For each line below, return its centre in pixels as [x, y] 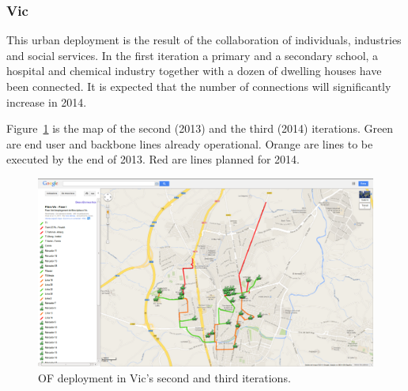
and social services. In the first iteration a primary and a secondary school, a [193, 55]
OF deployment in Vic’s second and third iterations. [164, 377]
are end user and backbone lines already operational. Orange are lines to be [190, 143]
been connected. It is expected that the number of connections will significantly [199, 86]
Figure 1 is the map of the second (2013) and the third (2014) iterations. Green [200, 128]
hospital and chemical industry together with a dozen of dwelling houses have [194, 71]
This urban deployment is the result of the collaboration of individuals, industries [204, 40]
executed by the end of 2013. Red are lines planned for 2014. [153, 159]
